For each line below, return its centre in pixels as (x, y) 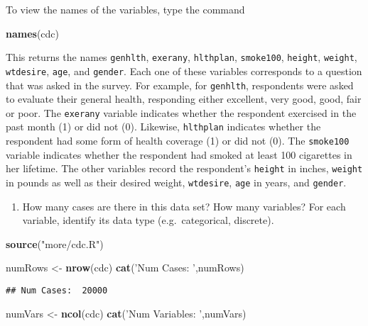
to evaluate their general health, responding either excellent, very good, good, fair (184, 99)
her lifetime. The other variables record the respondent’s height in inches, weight (184, 168)
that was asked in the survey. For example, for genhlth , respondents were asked (180, 85)
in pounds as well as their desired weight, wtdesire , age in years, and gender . (176, 182)
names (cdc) (33, 33)
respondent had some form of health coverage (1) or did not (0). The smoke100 (178, 141)
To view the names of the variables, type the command (125, 9)
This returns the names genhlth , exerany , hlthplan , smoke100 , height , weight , (182, 57)
